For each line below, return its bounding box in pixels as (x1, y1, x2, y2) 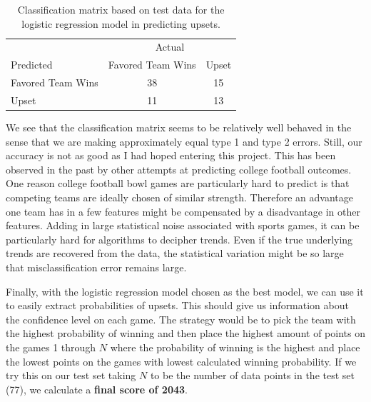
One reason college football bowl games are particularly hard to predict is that (6, 176, 350, 191)
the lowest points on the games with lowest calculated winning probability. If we (6, 353, 357, 368)
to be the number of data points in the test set (150, 368, 355, 383)
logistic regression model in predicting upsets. (21, 16, 220, 31)
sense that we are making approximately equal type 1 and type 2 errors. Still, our (6, 134, 362, 149)
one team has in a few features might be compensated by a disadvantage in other (6, 203, 360, 218)
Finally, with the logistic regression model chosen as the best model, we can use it (6, 283, 364, 298)
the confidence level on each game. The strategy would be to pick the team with (6, 311, 356, 326)
